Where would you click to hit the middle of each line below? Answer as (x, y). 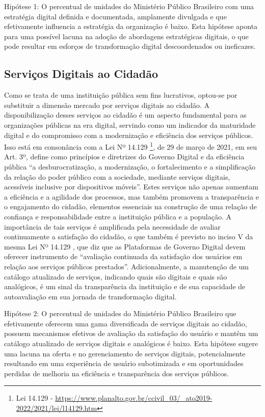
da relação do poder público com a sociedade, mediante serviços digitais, (117, 176)
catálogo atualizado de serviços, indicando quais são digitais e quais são (116, 276)
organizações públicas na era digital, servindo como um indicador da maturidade (130, 124)
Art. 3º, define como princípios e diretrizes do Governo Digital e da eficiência (124, 157)
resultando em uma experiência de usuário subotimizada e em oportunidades (124, 363)
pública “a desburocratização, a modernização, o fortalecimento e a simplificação (130, 166)
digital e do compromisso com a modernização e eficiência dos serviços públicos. (129, 135)
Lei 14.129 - (34, 398)
